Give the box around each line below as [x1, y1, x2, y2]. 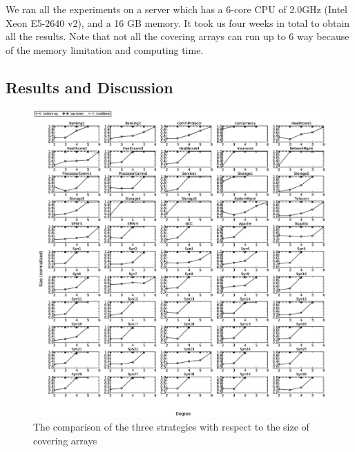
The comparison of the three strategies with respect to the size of [33, 420, 309, 434]
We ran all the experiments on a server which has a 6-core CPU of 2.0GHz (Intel [6, 2, 347, 16]
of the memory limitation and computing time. [6, 42, 204, 57]
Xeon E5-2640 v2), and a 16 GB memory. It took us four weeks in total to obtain [6, 15, 350, 30]
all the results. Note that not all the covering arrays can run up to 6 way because [6, 29, 349, 44]
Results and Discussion [6, 76, 173, 97]
